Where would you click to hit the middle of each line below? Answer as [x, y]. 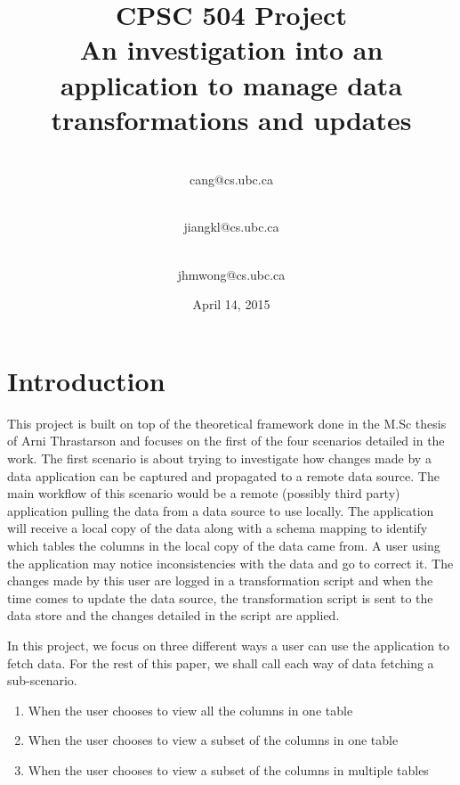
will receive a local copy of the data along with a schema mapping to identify [218, 528]
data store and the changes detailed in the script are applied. [174, 615]
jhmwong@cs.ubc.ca [231, 274]
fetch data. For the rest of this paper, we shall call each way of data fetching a [221, 662]
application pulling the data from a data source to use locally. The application [221, 510]
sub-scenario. [42, 680]
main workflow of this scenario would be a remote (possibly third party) [204, 493]
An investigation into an [231, 49]
